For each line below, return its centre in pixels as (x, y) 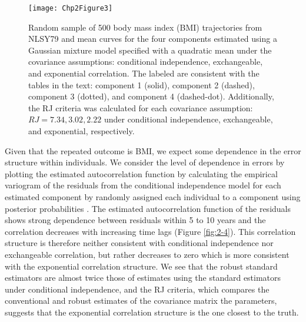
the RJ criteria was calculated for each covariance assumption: (141, 107)
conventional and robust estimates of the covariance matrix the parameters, (141, 301)
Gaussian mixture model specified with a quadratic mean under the (150, 50)
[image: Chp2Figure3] (71, 8)
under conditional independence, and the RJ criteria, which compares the (137, 289)
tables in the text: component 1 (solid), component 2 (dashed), (142, 84)
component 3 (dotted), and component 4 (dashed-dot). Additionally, (151, 96)
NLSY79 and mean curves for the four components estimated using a (153, 39)
